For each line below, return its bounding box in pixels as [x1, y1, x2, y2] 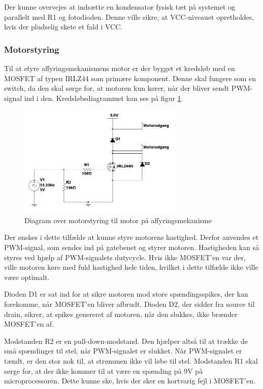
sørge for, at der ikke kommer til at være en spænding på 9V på [4, 365, 203, 376]
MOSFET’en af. [4, 319, 54, 329]
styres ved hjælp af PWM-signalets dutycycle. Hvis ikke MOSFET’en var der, [4, 252, 246, 262]
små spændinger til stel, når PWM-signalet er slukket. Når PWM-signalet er [4, 345, 242, 356]
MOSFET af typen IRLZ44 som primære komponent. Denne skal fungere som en [4, 73, 256, 83]
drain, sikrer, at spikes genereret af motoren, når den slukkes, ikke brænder [4, 308, 238, 319]
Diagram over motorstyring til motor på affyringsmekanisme [24, 215, 212, 225]
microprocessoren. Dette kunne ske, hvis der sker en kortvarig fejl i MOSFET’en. [4, 375, 256, 386]
